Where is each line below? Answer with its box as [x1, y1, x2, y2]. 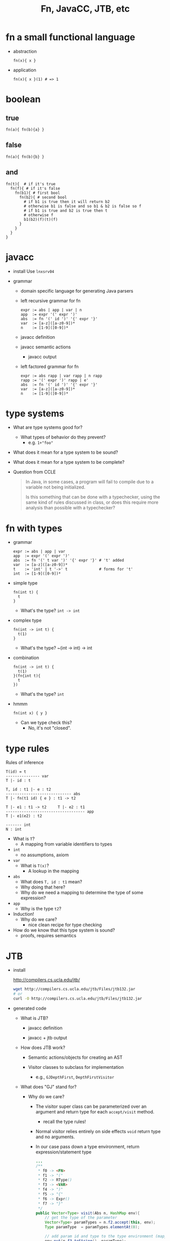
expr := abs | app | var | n [20, 307, 82, 312]
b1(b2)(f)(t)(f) [24, 217, 58, 222]
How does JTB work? [20, 1044, 66, 1051]
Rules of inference [6, 759, 44, 766]
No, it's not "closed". [28, 725, 71, 731]
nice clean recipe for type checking [28, 922, 102, 928]
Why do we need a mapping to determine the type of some [20, 890, 143, 896]
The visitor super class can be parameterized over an [35, 1103, 147, 1109]
